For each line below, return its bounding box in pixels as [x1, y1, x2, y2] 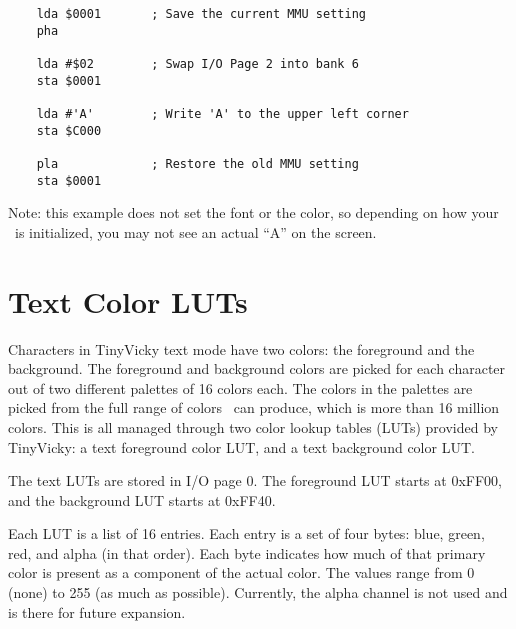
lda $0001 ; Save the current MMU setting [36, 7, 366, 21]
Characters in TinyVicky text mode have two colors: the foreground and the [8, 338, 475, 359]
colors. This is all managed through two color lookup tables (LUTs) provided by [8, 416, 498, 437]
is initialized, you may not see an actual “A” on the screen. [14, 221, 377, 242]
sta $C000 [36, 123, 102, 138]
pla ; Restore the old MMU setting [36, 156, 359, 171]
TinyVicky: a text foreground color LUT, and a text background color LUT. [8, 436, 475, 457]
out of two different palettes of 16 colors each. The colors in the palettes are [8, 377, 473, 398]
